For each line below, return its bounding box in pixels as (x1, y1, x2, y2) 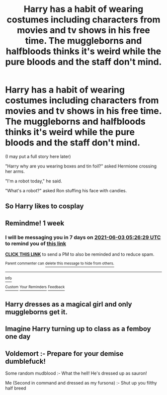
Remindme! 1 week (5, 219, 65, 227)
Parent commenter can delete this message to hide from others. (5, 261, 114, 266)
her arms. (5, 168, 25, 174)
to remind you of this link (5, 240, 66, 247)
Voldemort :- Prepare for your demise (5, 349, 124, 358)
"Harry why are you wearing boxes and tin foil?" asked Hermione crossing (5, 163, 157, 169)
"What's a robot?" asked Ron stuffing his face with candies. (5, 187, 127, 193)
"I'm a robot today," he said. (5, 178, 62, 184)
